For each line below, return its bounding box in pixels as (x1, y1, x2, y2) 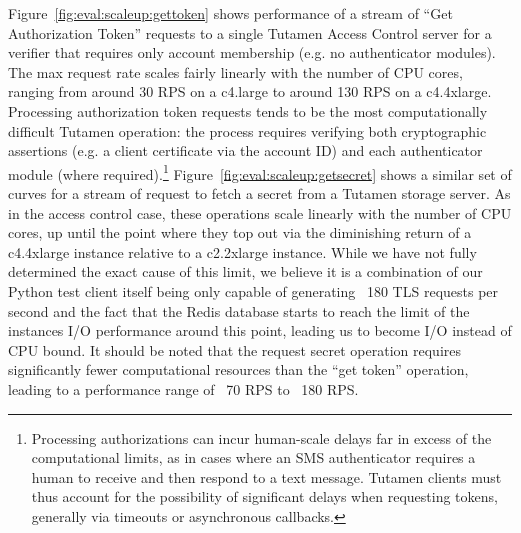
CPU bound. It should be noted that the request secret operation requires (8, 339, 461, 360)
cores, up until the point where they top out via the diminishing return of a (8, 222, 472, 243)
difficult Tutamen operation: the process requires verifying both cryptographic (8, 120, 487, 141)
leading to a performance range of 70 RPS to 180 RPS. (8, 378, 359, 399)
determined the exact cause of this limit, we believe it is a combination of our (8, 261, 483, 282)
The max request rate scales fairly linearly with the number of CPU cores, (8, 61, 463, 82)
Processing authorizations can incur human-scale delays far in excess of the (31, 427, 492, 448)
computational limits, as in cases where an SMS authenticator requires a (31, 447, 476, 468)
